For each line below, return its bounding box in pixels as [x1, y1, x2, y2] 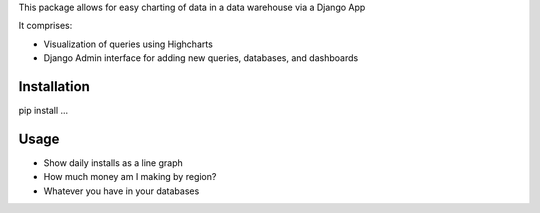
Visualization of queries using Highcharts [43, 38, 214, 50]
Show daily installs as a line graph [43, 156, 184, 169]
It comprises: [18, 20, 73, 32]
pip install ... [18, 105, 69, 117]
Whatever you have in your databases [43, 185, 200, 197]
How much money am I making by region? [43, 171, 217, 183]
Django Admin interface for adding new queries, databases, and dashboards [43, 52, 359, 64]
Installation [18, 78, 90, 95]
